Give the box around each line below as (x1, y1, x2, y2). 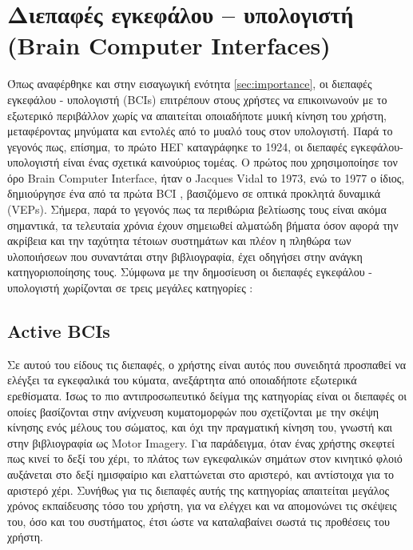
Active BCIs (7, 319, 110, 343)
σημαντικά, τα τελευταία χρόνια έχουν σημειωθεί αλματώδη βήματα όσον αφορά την (7, 216, 399, 233)
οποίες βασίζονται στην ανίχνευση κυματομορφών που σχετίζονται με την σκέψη (7, 403, 379, 420)
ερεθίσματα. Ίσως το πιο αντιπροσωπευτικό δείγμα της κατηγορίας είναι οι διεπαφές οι (7, 387, 407, 404)
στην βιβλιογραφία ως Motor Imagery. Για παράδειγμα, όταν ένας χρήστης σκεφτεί (7, 434, 395, 451)
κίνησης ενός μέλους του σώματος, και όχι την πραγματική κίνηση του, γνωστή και (7, 419, 392, 436)
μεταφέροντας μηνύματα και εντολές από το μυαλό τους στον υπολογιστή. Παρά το (7, 122, 393, 139)
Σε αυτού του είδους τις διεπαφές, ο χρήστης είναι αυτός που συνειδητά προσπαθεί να (7, 355, 407, 372)
